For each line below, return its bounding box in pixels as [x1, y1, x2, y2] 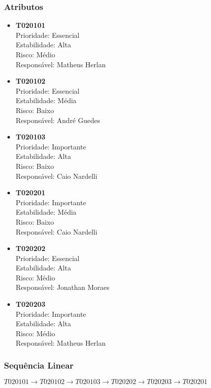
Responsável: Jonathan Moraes [15, 282, 110, 292]
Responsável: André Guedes [15, 115, 100, 125]
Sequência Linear [4, 359, 74, 371]
